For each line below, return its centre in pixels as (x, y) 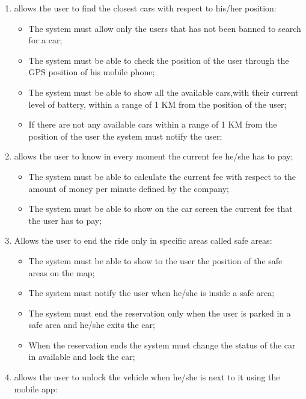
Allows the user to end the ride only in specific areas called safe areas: (143, 240)
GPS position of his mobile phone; (92, 72)
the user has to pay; (65, 220)
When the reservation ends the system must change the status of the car (162, 345)
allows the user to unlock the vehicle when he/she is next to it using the (147, 377)
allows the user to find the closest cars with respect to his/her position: (145, 8)
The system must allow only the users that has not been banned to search (165, 28)
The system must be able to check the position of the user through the (159, 60)
